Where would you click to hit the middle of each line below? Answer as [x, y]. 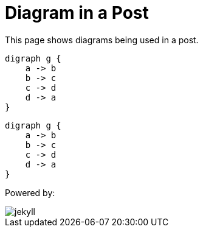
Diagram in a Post [77, 13]
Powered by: [30, 192]
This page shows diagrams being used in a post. [102, 40]
